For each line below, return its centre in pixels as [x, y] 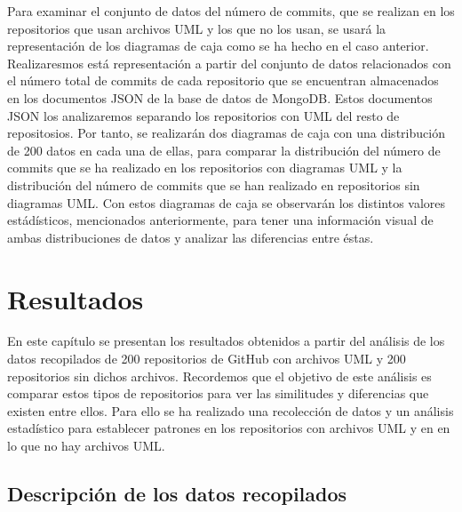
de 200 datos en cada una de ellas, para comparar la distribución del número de [224, 150]
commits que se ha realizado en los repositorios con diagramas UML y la [205, 168]
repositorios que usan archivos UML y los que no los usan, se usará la [197, 28]
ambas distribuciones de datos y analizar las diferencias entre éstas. [191, 237]
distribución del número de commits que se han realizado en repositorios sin [214, 184]
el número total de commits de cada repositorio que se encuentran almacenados [223, 80]
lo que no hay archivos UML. [86, 445]
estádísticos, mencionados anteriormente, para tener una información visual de [220, 220]
